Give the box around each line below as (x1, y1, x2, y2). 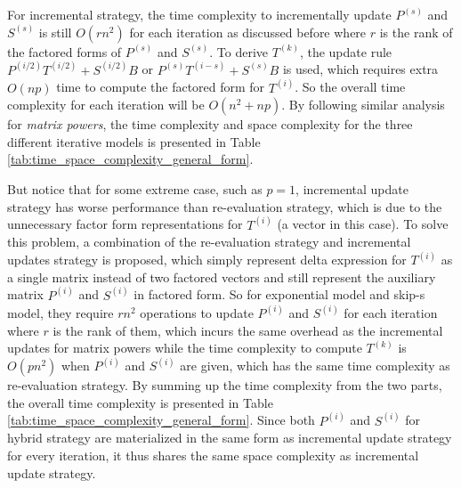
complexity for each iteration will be (7, 95, 205, 114)
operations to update (140, 303, 254, 321)
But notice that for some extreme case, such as (7, 180, 263, 199)
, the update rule (299, 42, 392, 61)
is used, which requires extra (282, 60, 439, 78)
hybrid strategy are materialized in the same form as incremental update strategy (7, 428, 452, 447)
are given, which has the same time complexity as (180, 356, 450, 375)
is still (38, 22, 72, 41)
